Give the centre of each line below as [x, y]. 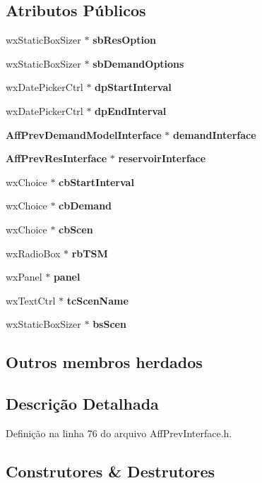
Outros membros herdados [104, 362]
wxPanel [24, 277]
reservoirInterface [162, 158]
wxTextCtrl [31, 300]
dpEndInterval [131, 110]
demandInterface [215, 134]
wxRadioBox [33, 253]
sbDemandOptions [138, 63]
